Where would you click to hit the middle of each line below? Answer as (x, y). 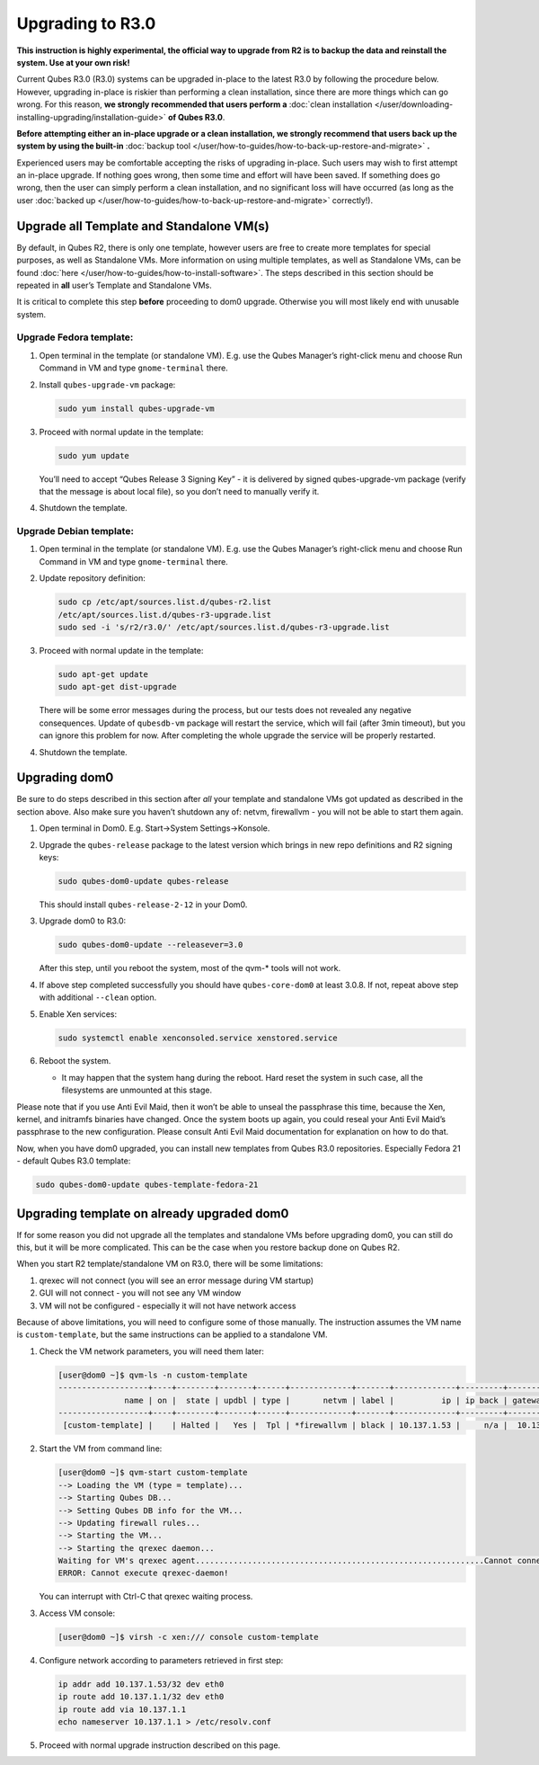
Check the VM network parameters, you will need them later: (152, 1351)
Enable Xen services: (78, 1014)
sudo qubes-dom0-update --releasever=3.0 (150, 945)
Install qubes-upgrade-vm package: (107, 384)
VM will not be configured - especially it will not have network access (168, 1306)
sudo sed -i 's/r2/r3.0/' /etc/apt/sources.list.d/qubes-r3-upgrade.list (224, 628)
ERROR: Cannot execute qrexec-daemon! (143, 1573)
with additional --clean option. (98, 997)
